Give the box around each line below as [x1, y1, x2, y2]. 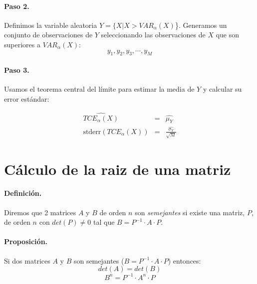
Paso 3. [4, 64, 29, 75]
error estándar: [4, 93, 49, 104]
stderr [83, 128, 101, 136]
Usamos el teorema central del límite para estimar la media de [4, 84, 195, 94]
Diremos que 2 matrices [4, 207, 76, 217]
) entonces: [168, 255, 201, 266]
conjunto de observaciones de [4, 29, 93, 40]
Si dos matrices [4, 255, 50, 266]
